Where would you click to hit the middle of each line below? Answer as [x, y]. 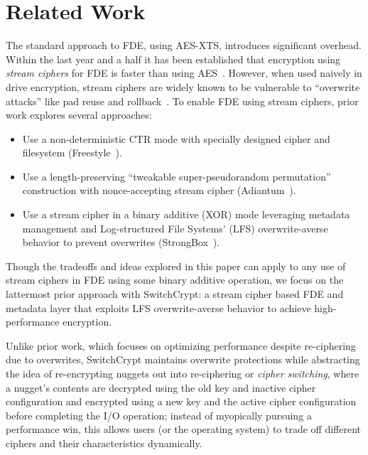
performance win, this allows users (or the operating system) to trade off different [184, 429]
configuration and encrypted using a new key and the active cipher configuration [181, 401]
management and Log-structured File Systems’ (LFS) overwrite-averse [175, 228]
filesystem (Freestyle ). [72, 152]
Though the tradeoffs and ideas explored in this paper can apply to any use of [176, 266]
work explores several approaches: [79, 115]
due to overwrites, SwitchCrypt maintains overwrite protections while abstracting [183, 359]
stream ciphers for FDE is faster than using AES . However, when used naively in [184, 73]
